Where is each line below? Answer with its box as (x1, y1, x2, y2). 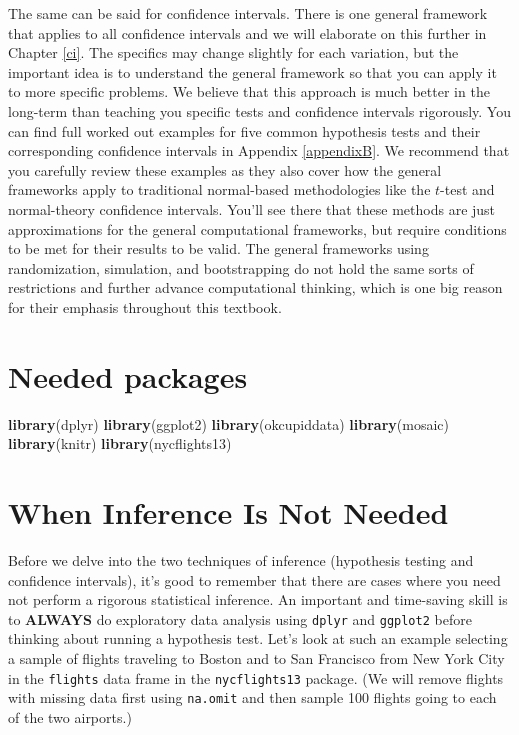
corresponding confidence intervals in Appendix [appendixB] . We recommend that (8, 140, 510, 161)
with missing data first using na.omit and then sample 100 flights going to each (8, 687, 497, 708)
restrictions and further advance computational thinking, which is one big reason (8, 277, 503, 298)
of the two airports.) (8, 706, 132, 727)
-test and (440, 179, 495, 200)
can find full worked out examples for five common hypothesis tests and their (8, 120, 481, 141)
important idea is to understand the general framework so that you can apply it (8, 61, 497, 82)
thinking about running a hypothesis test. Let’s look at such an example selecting (8, 628, 508, 649)
